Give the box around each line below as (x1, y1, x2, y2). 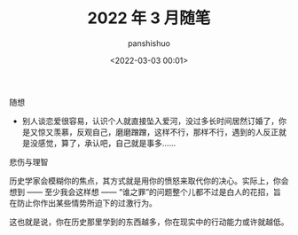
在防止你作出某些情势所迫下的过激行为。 (9, 197, 157, 208)
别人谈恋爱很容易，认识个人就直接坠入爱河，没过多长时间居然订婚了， (21, 115, 279, 126)
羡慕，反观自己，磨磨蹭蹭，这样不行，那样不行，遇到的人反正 (52, 126, 279, 137)
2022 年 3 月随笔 (87, 8, 211, 28)
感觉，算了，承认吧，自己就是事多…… (37, 137, 176, 148)
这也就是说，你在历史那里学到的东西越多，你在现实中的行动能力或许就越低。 (9, 216, 289, 227)
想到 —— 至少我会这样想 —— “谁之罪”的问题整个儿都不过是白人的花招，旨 (9, 186, 282, 197)
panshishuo (127, 37, 171, 49)
